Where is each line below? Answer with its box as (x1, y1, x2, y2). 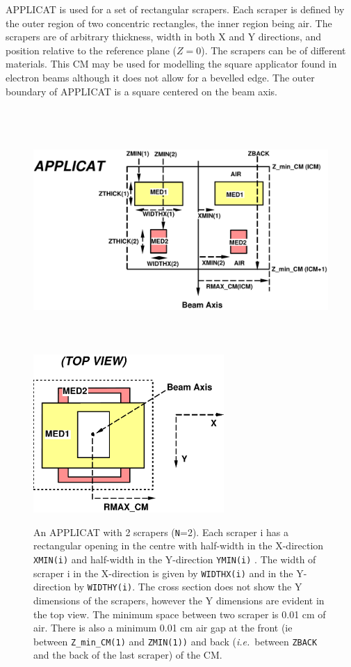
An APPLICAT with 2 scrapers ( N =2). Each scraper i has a (33, 524, 288, 539)
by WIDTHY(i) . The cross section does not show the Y (74, 579, 302, 594)
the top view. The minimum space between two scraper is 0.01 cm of (33, 606, 326, 621)
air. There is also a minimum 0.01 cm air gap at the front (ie (33, 620, 293, 635)
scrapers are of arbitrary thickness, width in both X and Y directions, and (6, 29, 322, 44)
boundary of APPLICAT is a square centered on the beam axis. (6, 84, 277, 98)
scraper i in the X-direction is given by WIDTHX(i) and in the (33, 565, 293, 580)
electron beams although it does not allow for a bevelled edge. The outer (6, 70, 315, 84)
